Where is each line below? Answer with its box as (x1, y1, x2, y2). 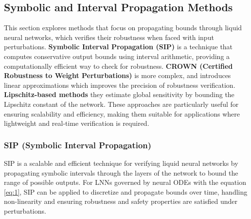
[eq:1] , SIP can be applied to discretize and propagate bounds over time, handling (4, 186, 248, 197)
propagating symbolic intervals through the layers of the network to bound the (4, 167, 238, 178)
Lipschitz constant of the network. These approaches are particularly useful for (4, 99, 239, 109)
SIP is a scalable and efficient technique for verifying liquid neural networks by (4, 158, 238, 168)
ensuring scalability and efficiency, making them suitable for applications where (4, 108, 240, 119)
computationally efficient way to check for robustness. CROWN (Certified (4, 60, 233, 71)
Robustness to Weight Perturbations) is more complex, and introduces (4, 70, 231, 80)
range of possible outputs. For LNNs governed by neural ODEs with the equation (4, 177, 246, 187)
